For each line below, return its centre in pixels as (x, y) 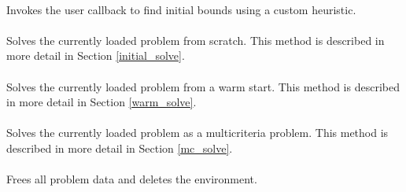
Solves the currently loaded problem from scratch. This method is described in (196, 40)
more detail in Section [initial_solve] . (96, 55)
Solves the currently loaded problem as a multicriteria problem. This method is (197, 133)
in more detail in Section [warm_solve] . (101, 102)
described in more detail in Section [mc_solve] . (120, 148)
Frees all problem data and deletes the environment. (132, 179)
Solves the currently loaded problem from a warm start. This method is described (203, 86)
